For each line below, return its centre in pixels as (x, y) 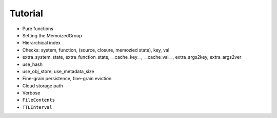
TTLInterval (37, 107)
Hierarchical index (42, 43)
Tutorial (26, 13)
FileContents (39, 100)
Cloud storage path (43, 86)
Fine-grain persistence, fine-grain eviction (67, 79)
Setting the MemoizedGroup (52, 35)
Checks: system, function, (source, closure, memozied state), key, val (96, 50)
